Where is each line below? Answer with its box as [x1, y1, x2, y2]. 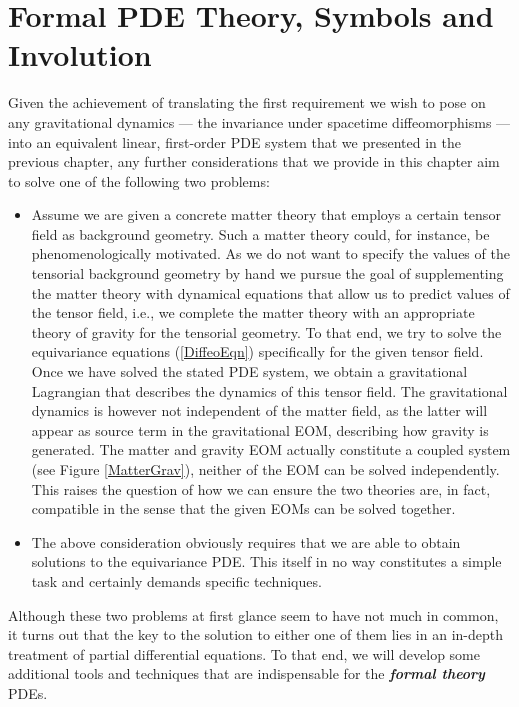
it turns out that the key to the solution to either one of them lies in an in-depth [8, 624, 503, 645]
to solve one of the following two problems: [8, 170, 270, 191]
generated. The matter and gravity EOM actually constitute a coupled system [31, 439, 511, 460]
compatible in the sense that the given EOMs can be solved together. [31, 498, 456, 519]
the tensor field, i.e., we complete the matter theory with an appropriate [31, 302, 475, 323]
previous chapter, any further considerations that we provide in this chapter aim [8, 151, 500, 172]
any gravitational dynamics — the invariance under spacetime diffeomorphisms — [8, 111, 511, 132]
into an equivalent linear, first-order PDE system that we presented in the [8, 131, 461, 152]
